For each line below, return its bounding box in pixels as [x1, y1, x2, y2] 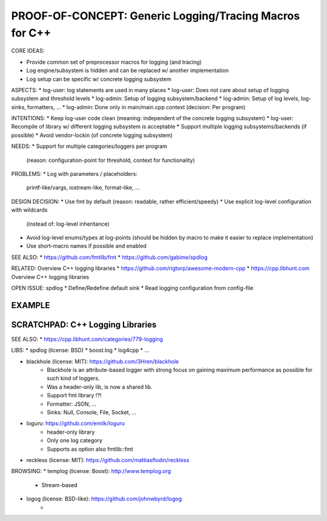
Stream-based [41, 481, 78, 488]
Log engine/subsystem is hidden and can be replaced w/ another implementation [26, 67, 230, 74]
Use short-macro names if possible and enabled [26, 243, 147, 250]
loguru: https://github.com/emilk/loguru [26, 420, 125, 427]
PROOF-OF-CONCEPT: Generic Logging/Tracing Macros [11, 9, 300, 22]
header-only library [47, 428, 95, 435]
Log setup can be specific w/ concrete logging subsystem [26, 75, 172, 82]
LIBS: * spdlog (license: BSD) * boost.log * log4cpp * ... [11, 346, 150, 354]
